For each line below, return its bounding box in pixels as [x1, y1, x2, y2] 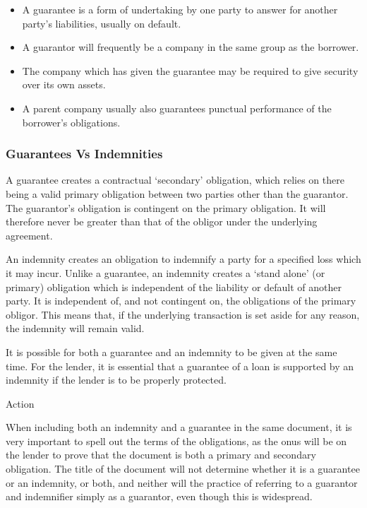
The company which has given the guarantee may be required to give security [22, 63, 359, 78]
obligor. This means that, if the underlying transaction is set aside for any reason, [6, 307, 360, 321]
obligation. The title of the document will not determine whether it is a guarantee [6, 461, 360, 476]
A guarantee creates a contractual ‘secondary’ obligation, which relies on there [6, 172, 344, 187]
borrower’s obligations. [22, 114, 121, 129]
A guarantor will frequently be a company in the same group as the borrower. [22, 40, 359, 54]
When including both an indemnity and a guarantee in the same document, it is [6, 420, 352, 435]
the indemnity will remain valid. [6, 321, 145, 336]
